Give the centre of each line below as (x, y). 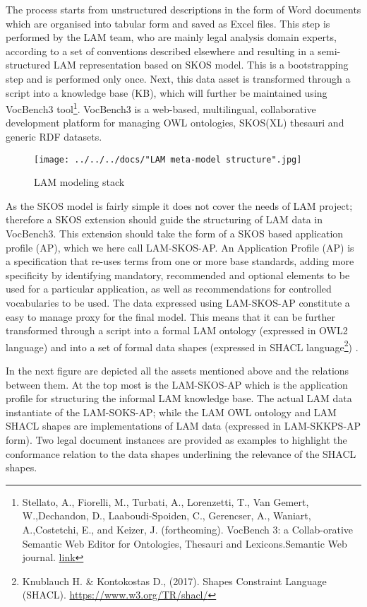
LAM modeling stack (79, 182)
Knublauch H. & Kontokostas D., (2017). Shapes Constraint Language (174, 581)
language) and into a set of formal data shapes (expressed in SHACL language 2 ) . (182, 346)
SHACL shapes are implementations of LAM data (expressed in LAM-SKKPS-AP (183, 426)
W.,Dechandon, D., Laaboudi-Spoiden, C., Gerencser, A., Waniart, (167, 515)
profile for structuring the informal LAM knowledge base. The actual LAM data (179, 398)
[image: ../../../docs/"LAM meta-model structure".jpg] (168, 159)
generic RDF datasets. (54, 136)
